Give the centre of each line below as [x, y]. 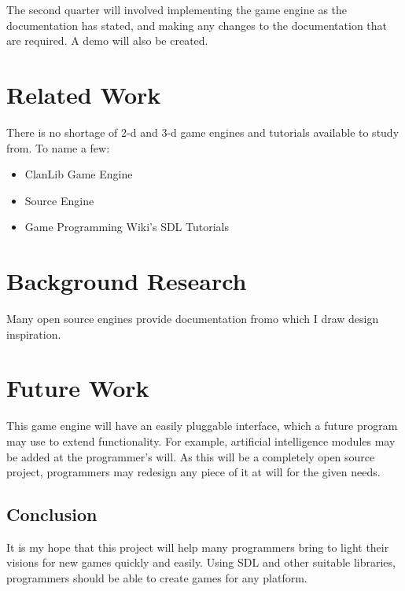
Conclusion [52, 514]
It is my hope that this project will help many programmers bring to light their [198, 547]
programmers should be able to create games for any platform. [157, 578]
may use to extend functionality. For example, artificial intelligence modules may [201, 440]
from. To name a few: [58, 147]
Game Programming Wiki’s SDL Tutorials [127, 227]
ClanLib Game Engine [79, 174]
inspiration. [34, 334]
